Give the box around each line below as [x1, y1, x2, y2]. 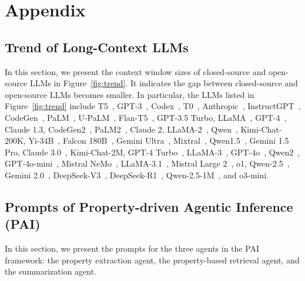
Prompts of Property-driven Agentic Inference [5, 197, 293, 215]
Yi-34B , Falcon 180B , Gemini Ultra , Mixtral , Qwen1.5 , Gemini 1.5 [28, 134, 289, 147]
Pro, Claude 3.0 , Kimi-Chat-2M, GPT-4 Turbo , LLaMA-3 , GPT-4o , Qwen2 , [5, 145, 300, 158]
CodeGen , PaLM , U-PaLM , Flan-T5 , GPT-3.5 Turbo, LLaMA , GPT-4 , [5, 111, 287, 123]
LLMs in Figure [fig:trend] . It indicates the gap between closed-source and [29, 77, 298, 89]
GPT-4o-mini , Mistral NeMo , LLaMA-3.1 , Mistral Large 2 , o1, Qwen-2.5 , [5, 157, 290, 170]
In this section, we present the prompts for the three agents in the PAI [5, 242, 260, 255]
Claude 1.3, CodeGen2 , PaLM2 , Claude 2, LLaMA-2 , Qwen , [5, 123, 238, 135]
